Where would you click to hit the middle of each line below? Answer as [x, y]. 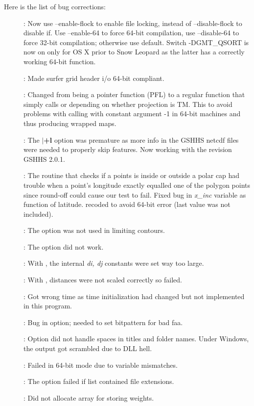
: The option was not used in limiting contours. [94, 230]
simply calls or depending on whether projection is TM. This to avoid [128, 104]
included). [38, 214]
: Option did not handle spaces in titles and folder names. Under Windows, [136, 339]
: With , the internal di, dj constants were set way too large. [114, 263]
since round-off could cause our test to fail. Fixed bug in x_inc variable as [135, 194]
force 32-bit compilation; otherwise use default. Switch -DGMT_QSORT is [136, 42]
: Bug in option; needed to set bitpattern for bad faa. [103, 322]
